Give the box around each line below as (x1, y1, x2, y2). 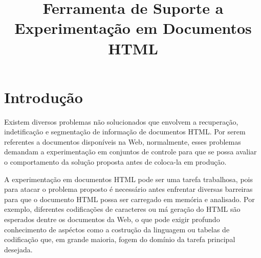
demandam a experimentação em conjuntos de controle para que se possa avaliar (4, 146, 257, 157)
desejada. (4, 244, 33, 254)
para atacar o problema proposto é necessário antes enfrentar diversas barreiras (4, 184, 253, 194)
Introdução (4, 86, 83, 107)
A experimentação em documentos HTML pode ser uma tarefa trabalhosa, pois (4, 173, 253, 184)
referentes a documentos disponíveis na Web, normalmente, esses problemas (4, 136, 241, 147)
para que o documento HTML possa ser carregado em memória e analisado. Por (4, 193, 255, 204)
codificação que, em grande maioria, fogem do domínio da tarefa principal (4, 234, 235, 245)
